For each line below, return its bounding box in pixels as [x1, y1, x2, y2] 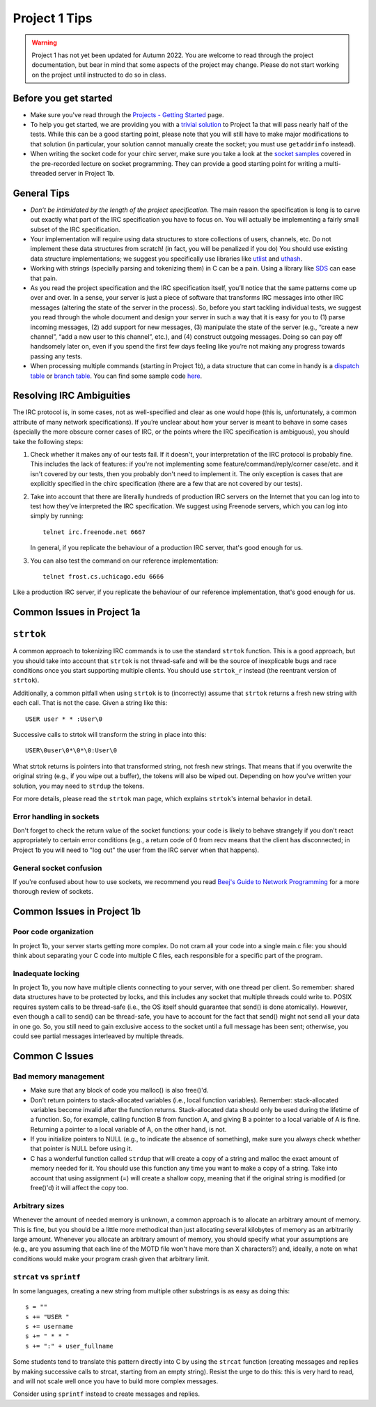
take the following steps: [13, 437, 84, 446]
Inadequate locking [13, 968, 80, 978]
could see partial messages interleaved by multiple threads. [13, 1032, 185, 1040]
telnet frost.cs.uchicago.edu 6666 [42, 572, 164, 580]
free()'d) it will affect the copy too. [30, 1184, 129, 1192]
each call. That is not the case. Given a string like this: [13, 699, 168, 707]
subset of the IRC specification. [30, 225, 121, 234]
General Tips [13, 187, 70, 199]
